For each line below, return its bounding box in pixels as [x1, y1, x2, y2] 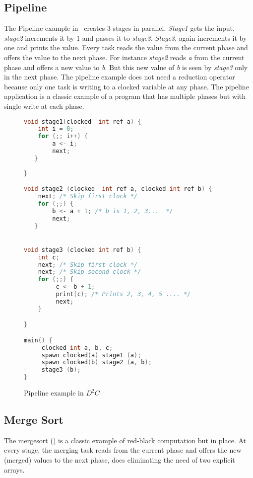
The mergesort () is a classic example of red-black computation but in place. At [4, 435, 247, 445]
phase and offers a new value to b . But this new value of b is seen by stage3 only [4, 62, 248, 72]
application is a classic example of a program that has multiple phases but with [4, 91, 246, 101]
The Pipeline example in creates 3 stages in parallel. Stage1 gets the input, [4, 23, 235, 33]
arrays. [4, 464, 25, 475]
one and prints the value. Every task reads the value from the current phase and [4, 42, 248, 53]
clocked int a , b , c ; [41, 344, 113, 351]
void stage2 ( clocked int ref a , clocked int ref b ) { [24, 185, 212, 193]
